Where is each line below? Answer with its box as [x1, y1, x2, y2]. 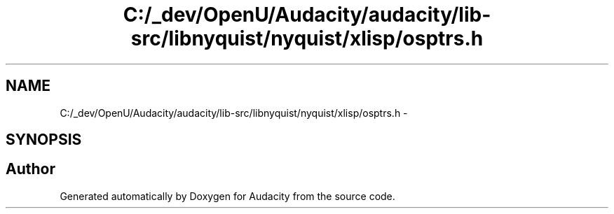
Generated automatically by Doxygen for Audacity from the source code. [60, 190, 395, 202]
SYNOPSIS [6, 131, 82, 149]
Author [6, 160, 55, 178]
